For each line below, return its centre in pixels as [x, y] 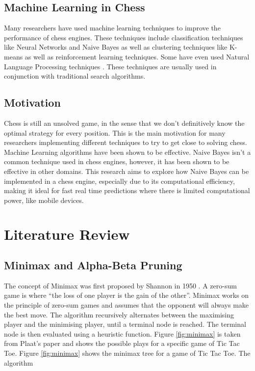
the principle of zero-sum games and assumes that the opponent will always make [127, 305]
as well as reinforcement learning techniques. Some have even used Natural [137, 56]
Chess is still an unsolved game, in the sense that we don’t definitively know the [124, 123]
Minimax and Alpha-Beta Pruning [93, 265]
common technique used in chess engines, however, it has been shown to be [117, 161]
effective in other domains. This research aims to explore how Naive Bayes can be [127, 171]
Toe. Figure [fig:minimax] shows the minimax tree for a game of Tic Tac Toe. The [127, 353]
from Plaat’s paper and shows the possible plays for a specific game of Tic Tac [122, 343]
